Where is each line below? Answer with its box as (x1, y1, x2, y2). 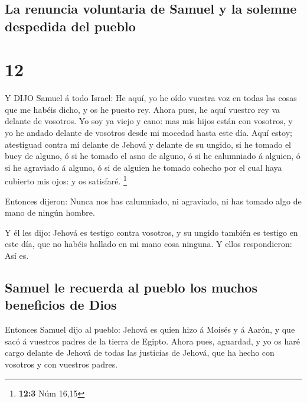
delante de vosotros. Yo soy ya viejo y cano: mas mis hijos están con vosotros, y (5, 115, 293, 127)
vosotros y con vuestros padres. (5, 358, 118, 370)
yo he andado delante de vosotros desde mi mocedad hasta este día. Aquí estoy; (5, 126, 292, 139)
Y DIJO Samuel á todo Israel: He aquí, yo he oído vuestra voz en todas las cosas (5, 92, 297, 104)
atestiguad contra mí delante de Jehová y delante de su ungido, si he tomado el (5, 138, 291, 150)
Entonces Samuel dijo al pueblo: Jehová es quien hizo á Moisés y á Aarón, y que (5, 323, 295, 336)
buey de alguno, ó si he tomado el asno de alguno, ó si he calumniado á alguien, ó (5, 149, 301, 162)
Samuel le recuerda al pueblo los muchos (5, 278, 257, 297)
